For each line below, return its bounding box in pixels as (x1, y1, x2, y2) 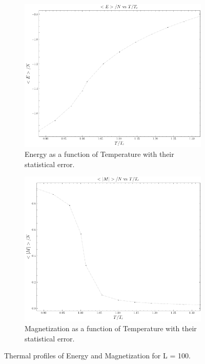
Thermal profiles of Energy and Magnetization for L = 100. (4, 350, 191, 361)
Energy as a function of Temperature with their (25, 149, 174, 159)
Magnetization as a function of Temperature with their (25, 323, 197, 334)
